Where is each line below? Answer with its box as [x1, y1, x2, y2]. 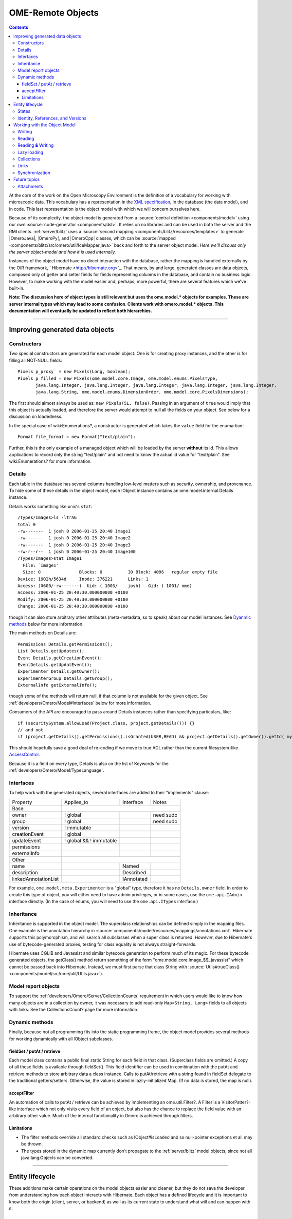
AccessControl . [9, 751, 40, 758]
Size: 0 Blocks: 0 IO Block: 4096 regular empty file [22, 570, 218, 575]
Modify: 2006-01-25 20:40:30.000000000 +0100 [18, 596, 128, 602]
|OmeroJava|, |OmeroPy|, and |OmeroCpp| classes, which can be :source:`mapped [9, 236, 176, 241]
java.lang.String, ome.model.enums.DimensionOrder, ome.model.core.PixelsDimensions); [36, 389, 249, 395]
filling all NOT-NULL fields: [9, 357, 63, 363]
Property [12, 799, 33, 806]
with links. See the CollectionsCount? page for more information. [9, 1007, 139, 1013]
